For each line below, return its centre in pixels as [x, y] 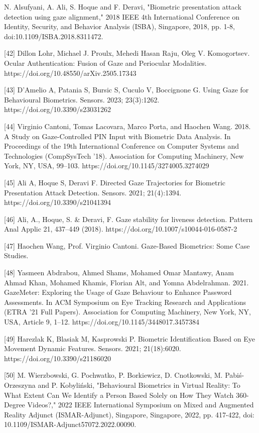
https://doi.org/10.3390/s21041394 [57, 202]
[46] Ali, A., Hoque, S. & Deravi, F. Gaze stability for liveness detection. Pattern [128, 219]
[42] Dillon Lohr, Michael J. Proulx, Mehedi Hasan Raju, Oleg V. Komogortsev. [127, 53]
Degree [15, 405]
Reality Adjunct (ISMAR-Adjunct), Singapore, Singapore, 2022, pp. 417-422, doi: [129, 414]
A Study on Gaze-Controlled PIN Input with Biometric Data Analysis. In [117, 136]
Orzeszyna [20, 385]
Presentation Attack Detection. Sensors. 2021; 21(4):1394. [93, 192]
